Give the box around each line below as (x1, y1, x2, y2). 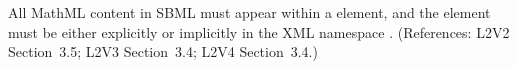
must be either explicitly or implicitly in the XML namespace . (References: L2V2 (8, 21, 510, 42)
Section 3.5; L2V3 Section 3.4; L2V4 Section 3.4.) (8, 41, 318, 62)
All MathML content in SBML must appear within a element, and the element (8, 2, 491, 22)
